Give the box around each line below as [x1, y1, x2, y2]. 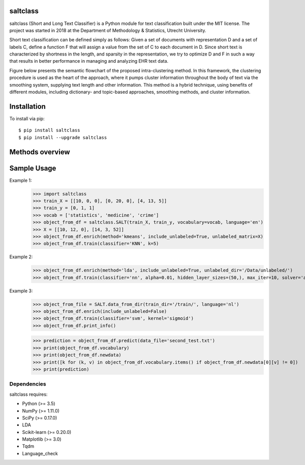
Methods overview [9, 148, 71, 156]
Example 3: [9, 288, 33, 294]
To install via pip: [9, 115, 45, 122]
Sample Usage [9, 163, 56, 173]
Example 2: [9, 254, 33, 260]
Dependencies [9, 380, 47, 388]
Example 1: [9, 177, 32, 183]
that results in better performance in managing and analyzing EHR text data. [9, 58, 169, 64]
